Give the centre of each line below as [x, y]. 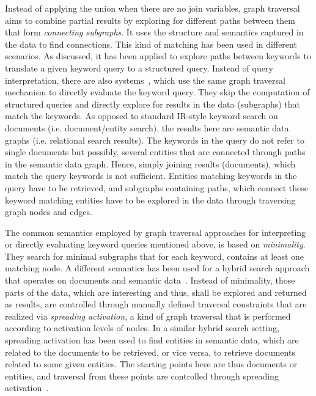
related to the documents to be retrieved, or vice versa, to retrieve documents [150, 352]
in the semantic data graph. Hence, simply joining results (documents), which [150, 163]
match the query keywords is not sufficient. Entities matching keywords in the [151, 176]
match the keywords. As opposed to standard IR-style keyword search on [141, 116]
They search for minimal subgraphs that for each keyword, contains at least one [155, 256]
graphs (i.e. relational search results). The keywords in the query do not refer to [155, 140]
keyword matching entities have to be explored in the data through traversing [150, 200]
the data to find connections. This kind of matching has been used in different [151, 44]
